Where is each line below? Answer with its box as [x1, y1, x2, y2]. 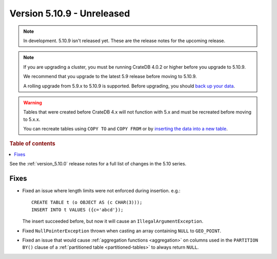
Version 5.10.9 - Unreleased [9, 8, 130, 19]
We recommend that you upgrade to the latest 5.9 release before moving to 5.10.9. [23, 73, 197, 80]
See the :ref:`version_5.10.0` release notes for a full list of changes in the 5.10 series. [9, 161, 187, 167]
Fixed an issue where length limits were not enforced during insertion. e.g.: [22, 188, 181, 194]
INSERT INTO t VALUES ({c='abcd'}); [31, 207, 124, 213]
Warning [23, 99, 42, 105]
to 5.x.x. [23, 116, 41, 122]
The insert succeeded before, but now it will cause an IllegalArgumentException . [22, 218, 204, 225]
